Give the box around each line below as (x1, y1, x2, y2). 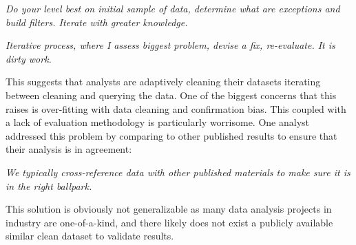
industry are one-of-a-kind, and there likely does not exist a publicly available (6, 215, 333, 229)
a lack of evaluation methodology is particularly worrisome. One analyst (6, 115, 310, 129)
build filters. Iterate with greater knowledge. (6, 14, 188, 29)
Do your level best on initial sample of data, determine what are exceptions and (6, 1, 340, 15)
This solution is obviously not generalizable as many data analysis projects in (6, 202, 332, 216)
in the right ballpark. (6, 178, 92, 193)
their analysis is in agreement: (6, 142, 132, 156)
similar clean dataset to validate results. (6, 228, 174, 243)
